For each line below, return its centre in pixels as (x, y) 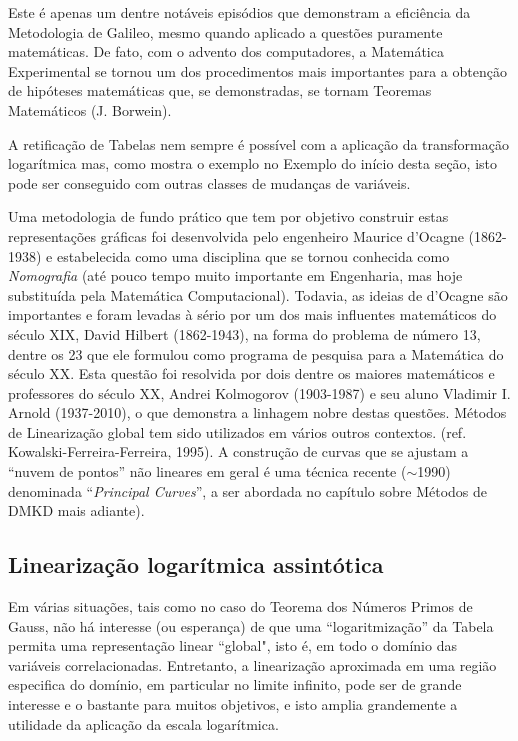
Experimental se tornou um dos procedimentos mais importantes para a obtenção (257, 70)
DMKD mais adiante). (76, 510)
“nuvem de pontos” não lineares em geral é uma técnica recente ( (207, 471)
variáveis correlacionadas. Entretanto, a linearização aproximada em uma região (252, 664)
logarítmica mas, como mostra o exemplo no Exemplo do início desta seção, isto (253, 163)
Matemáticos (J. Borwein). (90, 109)
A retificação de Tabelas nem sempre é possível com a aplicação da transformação (258, 143)
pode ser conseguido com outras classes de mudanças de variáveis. (209, 182)
